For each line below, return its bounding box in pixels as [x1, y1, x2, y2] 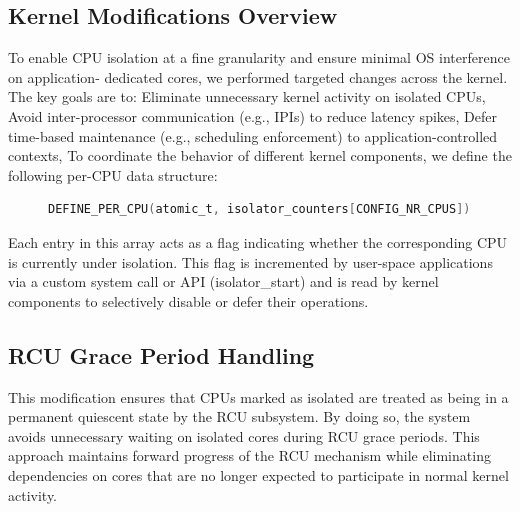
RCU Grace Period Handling [8, 339, 315, 370]
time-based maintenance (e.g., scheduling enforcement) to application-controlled [8, 125, 498, 146]
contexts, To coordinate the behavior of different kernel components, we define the [8, 145, 512, 166]
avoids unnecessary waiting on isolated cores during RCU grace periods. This [8, 425, 480, 446]
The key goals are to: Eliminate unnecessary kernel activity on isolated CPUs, [8, 86, 486, 107]
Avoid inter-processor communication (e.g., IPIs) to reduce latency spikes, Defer [8, 105, 497, 126]
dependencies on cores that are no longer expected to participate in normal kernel [8, 464, 509, 485]
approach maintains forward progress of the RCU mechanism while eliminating [8, 445, 491, 466]
